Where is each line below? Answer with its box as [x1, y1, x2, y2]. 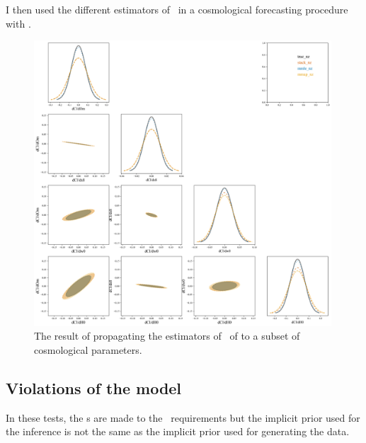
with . [6, 16, 31, 30]
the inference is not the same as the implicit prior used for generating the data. [6, 424, 350, 439]
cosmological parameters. [34, 342, 142, 357]
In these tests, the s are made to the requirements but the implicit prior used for [6, 410, 360, 425]
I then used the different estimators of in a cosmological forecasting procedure [6, 2, 348, 16]
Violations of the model [6, 376, 182, 398]
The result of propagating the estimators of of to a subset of [34, 328, 300, 343]
